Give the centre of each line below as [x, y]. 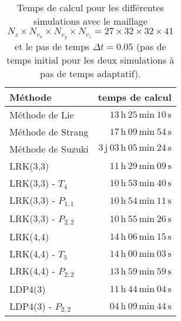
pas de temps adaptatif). [90, 73]
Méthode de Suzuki [49, 148]
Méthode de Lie [42, 114]
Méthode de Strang [49, 131]
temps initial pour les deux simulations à [90, 59]
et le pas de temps [52, 46]
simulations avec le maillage [90, 21]
